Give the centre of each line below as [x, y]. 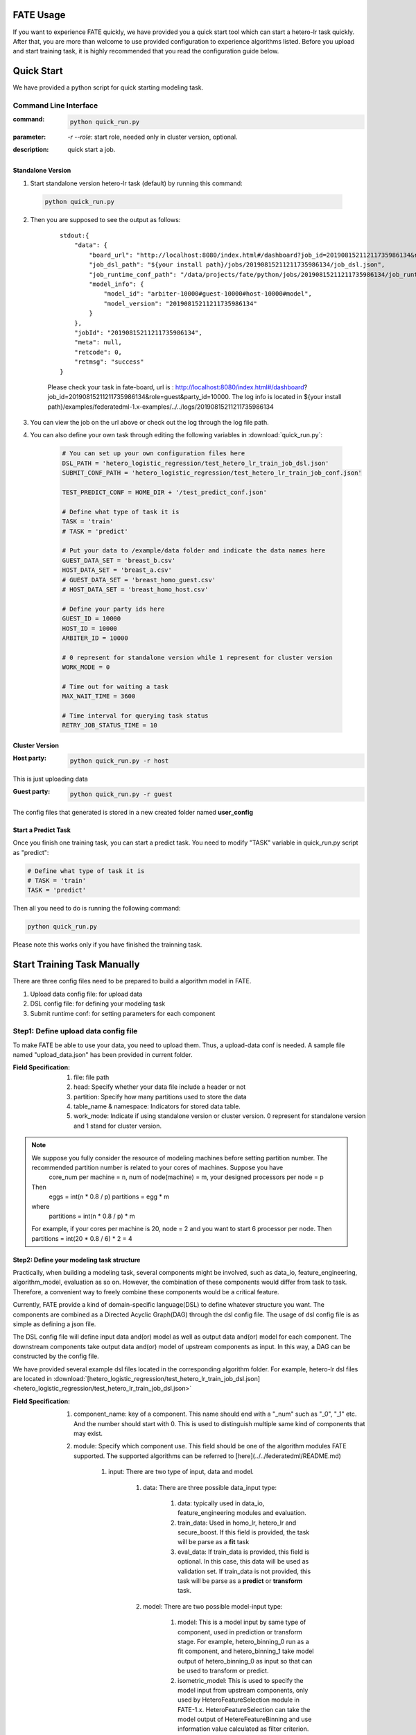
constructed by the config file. [56, 1356]
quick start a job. [92, 150]
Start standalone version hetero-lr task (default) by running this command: [136, 183]
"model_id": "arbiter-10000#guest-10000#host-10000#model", [208, 294]
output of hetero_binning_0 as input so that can [245, 1661]
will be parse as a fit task [214, 1542]
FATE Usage [39, 15]
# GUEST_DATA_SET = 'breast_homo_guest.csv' [139, 580]
